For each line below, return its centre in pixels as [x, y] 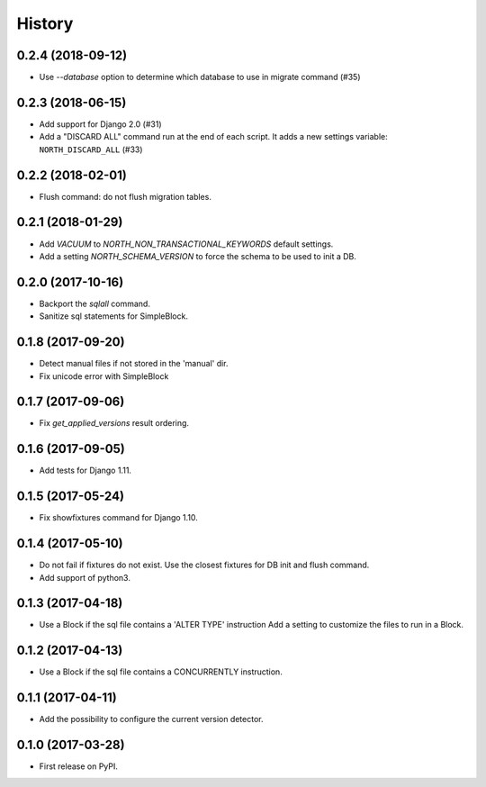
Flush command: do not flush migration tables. [125, 196]
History [45, 23]
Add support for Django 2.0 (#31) [100, 124]
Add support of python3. [85, 577]
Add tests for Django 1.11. [85, 470]
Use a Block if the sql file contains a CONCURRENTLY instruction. [161, 672]
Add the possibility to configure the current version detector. [151, 719]
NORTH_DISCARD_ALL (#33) [91, 149]
